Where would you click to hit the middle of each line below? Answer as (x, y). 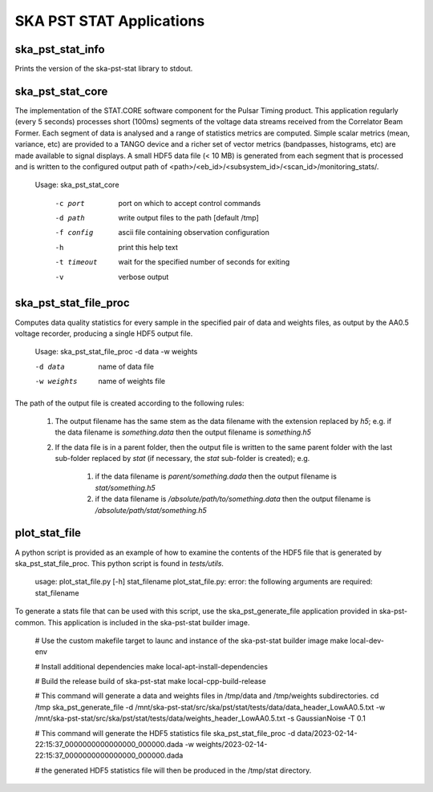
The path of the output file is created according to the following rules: (129, 403)
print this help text (148, 247)
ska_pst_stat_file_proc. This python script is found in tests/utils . (119, 563)
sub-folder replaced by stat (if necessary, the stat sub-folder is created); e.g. (182, 459)
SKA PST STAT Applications (110, 21)
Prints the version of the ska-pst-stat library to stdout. (104, 69)
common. (30, 622)
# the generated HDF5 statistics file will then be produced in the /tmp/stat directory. (173, 770)
